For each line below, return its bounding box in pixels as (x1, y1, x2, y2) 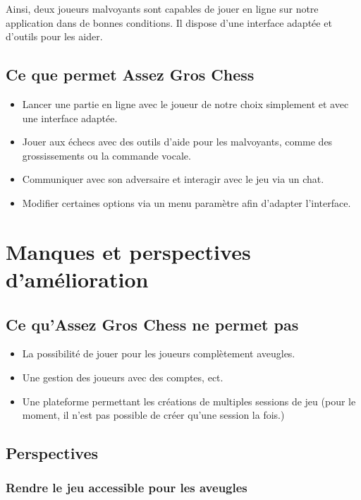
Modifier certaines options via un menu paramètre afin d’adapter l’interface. (22, 195, 351, 210)
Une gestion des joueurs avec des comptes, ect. (22, 369, 224, 384)
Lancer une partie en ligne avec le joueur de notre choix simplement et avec (22, 96, 349, 111)
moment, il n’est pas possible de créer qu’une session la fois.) (22, 407, 285, 422)
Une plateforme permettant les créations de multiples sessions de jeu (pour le (22, 393, 356, 408)
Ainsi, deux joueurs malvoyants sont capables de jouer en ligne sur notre (6, 1, 319, 16)
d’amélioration (6, 264, 149, 293)
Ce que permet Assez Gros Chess (6, 64, 255, 85)
